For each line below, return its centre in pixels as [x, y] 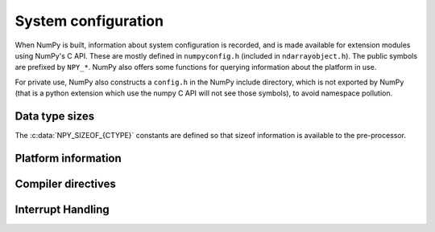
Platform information [68, 158]
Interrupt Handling [62, 209]
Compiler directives [65, 183]
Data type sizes [55, 116]
